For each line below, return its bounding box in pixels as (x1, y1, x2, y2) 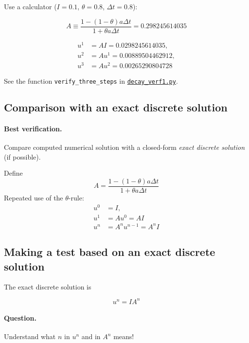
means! (113, 331, 134, 342)
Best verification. (4, 124, 62, 134)
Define (4, 168, 23, 178)
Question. (4, 313, 36, 323)
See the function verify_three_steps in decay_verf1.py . (4, 75, 178, 86)
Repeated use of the (4, 193, 63, 203)
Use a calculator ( (4, 1, 57, 11)
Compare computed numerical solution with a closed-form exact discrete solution (4, 142, 245, 152)
